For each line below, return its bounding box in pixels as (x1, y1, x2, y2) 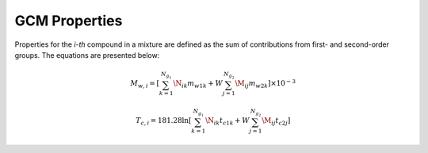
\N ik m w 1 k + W (173, 79, 224, 90)
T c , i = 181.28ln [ (136, 116, 192, 127)
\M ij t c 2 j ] (262, 116, 291, 127)
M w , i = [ (130, 79, 160, 90)
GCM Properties (14, 12, 123, 29)
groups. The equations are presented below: (14, 50, 160, 59)
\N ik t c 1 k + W (204, 116, 250, 127)
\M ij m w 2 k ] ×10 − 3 (235, 78, 296, 90)
